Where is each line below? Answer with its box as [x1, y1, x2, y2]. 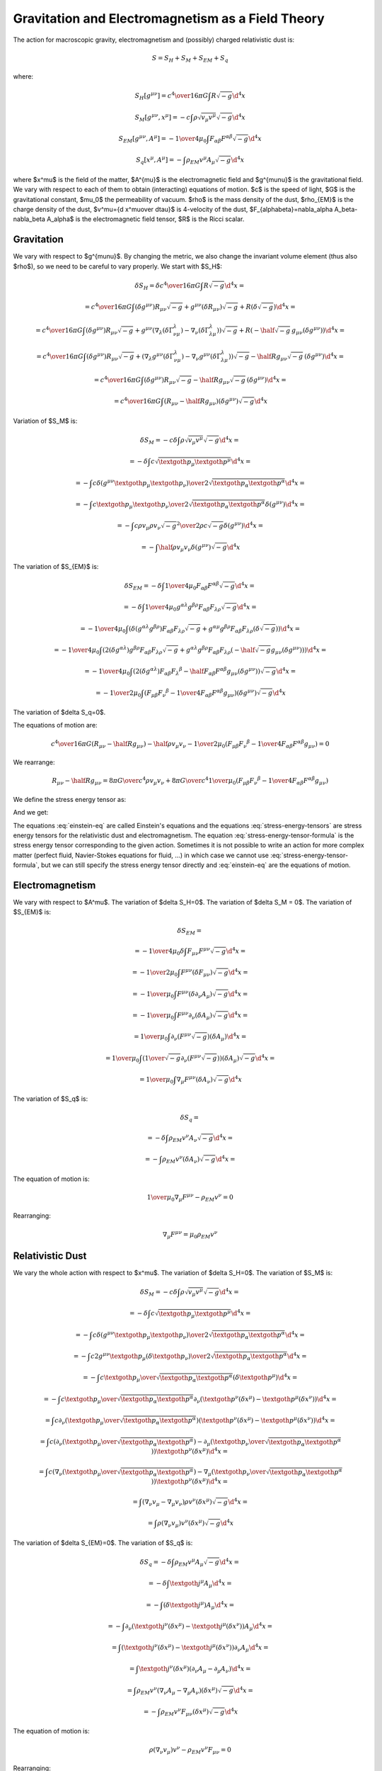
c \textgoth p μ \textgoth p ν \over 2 [92, 500, 189, 510]
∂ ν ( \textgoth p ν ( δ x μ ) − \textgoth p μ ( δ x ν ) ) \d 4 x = [193, 1393, 337, 1405]
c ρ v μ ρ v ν [134, 521, 161, 531]
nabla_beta [13, 215, 46, 223]
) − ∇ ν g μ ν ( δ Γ [181, 351, 221, 362]
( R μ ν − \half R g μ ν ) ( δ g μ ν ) [163, 396, 239, 407]
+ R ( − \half [238, 327, 275, 334]
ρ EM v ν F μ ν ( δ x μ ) [160, 1707, 209, 1717]
